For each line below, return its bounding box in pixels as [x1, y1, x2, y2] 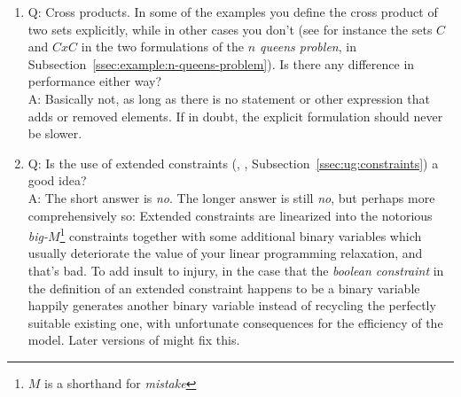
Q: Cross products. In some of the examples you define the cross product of [27, 3, 438, 20]
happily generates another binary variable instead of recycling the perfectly [27, 296, 436, 315]
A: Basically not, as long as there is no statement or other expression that [27, 89, 430, 107]
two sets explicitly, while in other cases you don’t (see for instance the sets [27, 19, 433, 38]
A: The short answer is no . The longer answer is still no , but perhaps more [27, 188, 435, 206]
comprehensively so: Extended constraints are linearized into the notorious [27, 206, 433, 224]
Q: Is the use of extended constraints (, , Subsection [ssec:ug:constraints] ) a [27, 153, 439, 172]
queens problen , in [260, 37, 356, 56]
